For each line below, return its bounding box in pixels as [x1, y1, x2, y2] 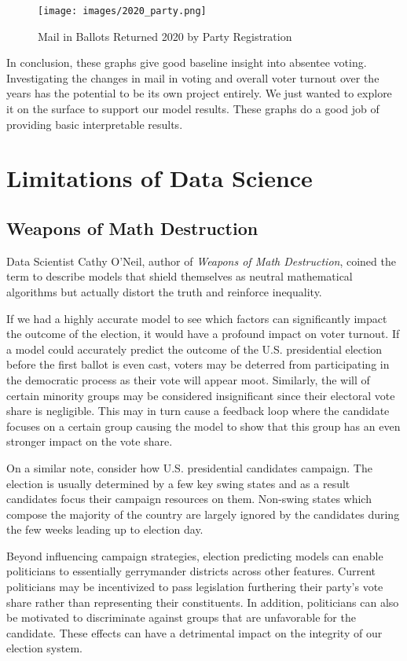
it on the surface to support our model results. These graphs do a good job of [6, 101, 379, 117]
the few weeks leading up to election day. [6, 521, 203, 538]
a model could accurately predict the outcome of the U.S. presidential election [6, 340, 383, 357]
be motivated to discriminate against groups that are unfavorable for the [6, 609, 356, 626]
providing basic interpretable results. [6, 116, 183, 132]
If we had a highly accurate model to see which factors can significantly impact [6, 310, 387, 326]
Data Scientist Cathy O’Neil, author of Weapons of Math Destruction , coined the [6, 252, 396, 269]
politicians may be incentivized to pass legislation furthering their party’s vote [6, 578, 383, 595]
